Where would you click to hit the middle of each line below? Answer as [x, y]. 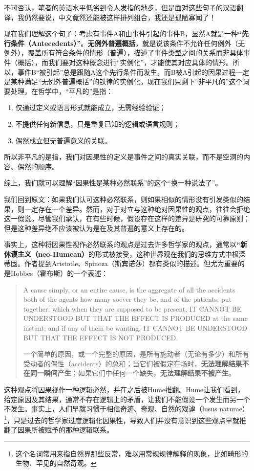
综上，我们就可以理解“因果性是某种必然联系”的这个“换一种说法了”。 [113, 183]
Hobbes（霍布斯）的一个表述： [59, 273]
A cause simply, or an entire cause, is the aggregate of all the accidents [129, 289]
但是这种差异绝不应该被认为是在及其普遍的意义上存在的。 [96, 228]
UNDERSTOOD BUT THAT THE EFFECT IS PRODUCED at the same [135, 318]
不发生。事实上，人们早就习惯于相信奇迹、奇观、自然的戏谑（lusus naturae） [127, 409]
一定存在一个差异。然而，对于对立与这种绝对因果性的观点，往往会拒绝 [137, 209]
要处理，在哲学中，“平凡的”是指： [59, 91]
